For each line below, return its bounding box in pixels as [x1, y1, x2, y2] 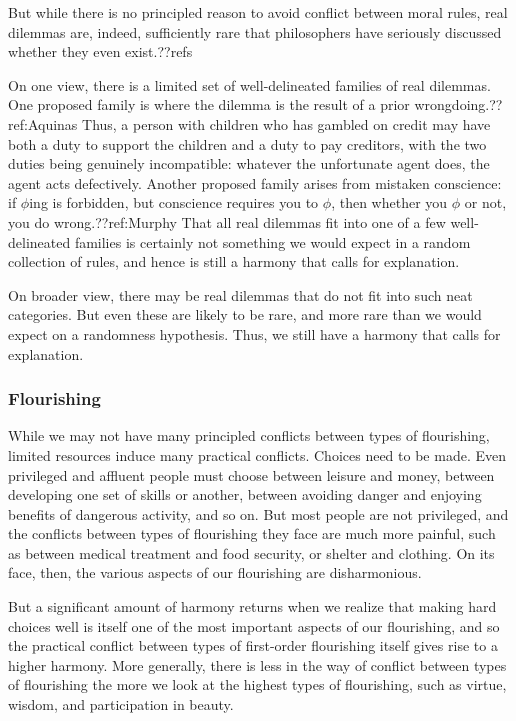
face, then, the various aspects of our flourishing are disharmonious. [8, 562, 422, 583]
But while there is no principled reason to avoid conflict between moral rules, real [8, 2, 508, 22]
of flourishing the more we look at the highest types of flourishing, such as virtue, [8, 674, 507, 695]
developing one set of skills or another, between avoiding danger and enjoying [8, 484, 482, 505]
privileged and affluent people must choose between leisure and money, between [8, 464, 495, 485]
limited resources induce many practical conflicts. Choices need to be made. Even [8, 444, 506, 465]
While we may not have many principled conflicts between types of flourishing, [8, 425, 490, 446]
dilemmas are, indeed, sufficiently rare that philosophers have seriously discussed [8, 21, 502, 42]
